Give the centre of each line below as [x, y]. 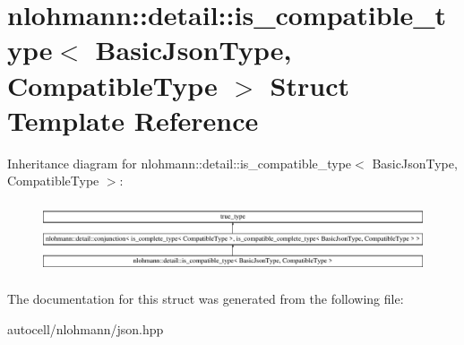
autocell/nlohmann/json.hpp [86, 328]
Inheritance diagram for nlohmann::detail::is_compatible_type [180, 163]
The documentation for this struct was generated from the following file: [206, 299]
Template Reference [133, 120]
